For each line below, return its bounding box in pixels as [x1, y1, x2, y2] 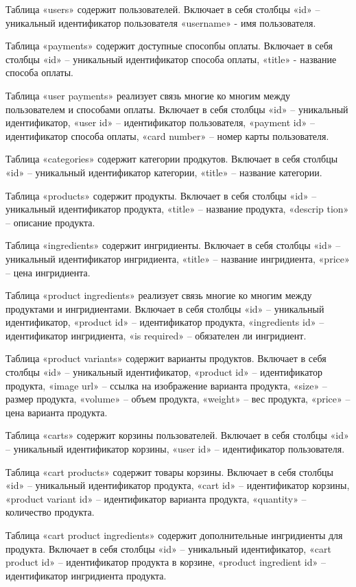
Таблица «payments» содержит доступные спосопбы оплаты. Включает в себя [5, 38, 333, 53]
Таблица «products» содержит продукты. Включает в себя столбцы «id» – [5, 188, 317, 202]
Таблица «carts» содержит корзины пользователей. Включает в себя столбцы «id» [5, 428, 349, 442]
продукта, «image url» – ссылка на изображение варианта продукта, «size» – [5, 378, 327, 392]
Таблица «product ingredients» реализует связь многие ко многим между [5, 288, 312, 302]
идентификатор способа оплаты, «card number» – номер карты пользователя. [5, 128, 329, 143]
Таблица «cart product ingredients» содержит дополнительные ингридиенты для [5, 528, 343, 542]
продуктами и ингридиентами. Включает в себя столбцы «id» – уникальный [5, 301, 324, 315]
